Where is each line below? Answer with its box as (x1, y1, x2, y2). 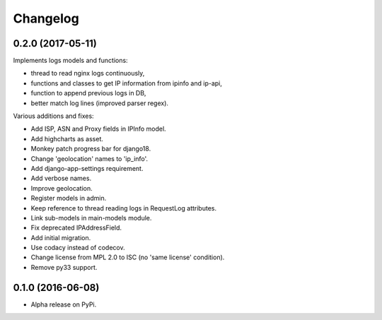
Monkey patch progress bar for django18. (30, 145, 151, 153)
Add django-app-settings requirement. (30, 164, 144, 172)
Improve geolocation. (30, 184, 93, 192)
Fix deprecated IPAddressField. (30, 223, 122, 232)
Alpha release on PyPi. (30, 300, 97, 309)
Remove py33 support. (30, 263, 98, 271)
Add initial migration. (30, 233, 91, 242)
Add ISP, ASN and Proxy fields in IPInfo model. (30, 124, 166, 134)
